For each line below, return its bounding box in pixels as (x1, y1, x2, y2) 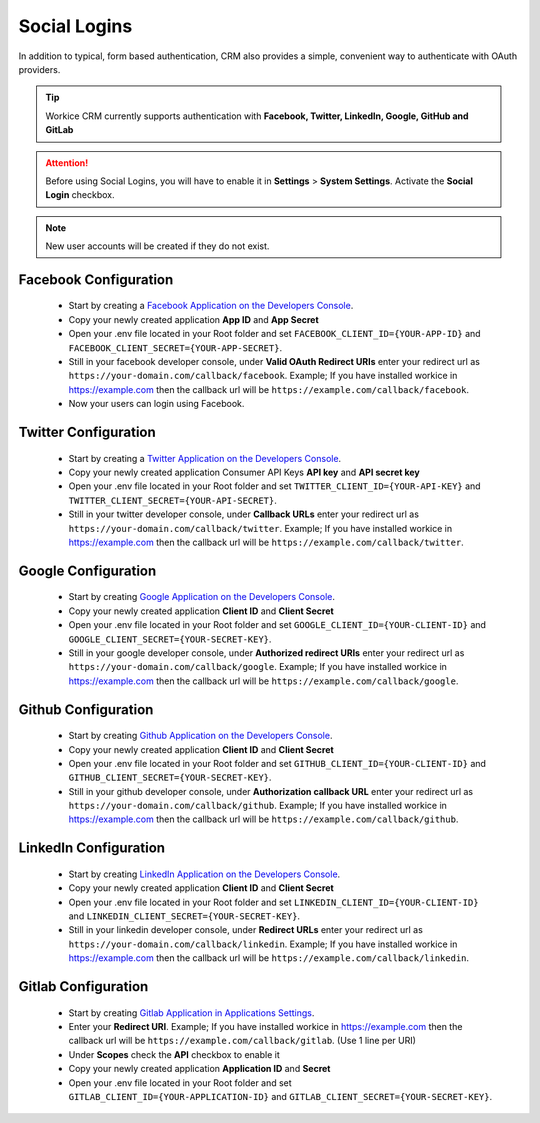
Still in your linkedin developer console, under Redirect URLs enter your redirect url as (68, 924, 424, 936)
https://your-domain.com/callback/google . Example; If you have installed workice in (68, 661, 447, 673)
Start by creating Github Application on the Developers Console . (68, 730, 333, 742)
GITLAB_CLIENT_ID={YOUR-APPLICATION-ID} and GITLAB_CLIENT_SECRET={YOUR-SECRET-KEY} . (68, 1090, 493, 1102)
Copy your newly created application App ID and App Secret (68, 313, 319, 325)
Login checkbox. (45, 189, 115, 201)
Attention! (45, 156, 89, 169)
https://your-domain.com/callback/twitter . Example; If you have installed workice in (68, 522, 453, 534)
